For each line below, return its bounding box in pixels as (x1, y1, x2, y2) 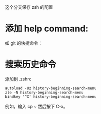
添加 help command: (5, 23, 89, 34)
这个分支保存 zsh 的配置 (5, 4, 53, 10)
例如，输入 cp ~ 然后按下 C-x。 (5, 103, 68, 109)
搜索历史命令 (5, 59, 57, 70)
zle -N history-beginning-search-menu (5, 90, 84, 95)
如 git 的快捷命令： (5, 40, 43, 46)
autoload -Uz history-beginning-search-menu (5, 86, 97, 91)
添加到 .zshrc (5, 76, 32, 82)
